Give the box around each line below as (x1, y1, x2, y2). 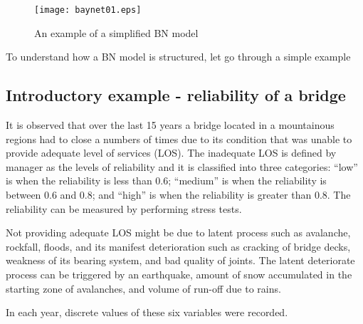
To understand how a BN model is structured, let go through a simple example (6, 49, 351, 64)
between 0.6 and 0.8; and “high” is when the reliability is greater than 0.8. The (6, 187, 351, 202)
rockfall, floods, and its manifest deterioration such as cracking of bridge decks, (6, 239, 351, 254)
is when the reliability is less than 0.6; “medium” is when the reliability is (6, 173, 327, 188)
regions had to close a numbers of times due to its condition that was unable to (6, 131, 352, 146)
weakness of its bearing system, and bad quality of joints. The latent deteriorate (6, 253, 355, 268)
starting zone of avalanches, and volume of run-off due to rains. (6, 281, 281, 296)
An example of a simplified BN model (34, 25, 199, 40)
